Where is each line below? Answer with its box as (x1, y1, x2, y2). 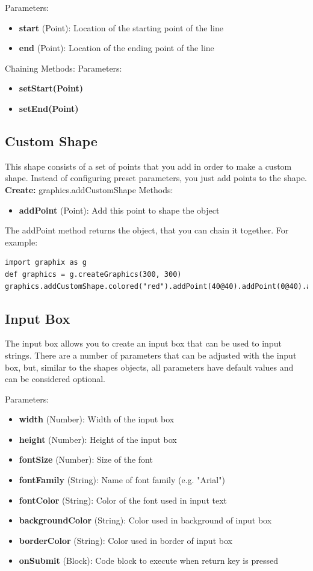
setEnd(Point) (19, 102, 79, 114)
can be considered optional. (5, 372, 105, 385)
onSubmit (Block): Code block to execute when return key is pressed (19, 554, 278, 567)
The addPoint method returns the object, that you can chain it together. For (5, 224, 289, 236)
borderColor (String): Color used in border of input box (19, 534, 232, 546)
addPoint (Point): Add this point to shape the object (19, 203, 220, 216)
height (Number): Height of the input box (19, 433, 177, 445)
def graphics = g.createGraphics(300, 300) (5, 270, 182, 279)
